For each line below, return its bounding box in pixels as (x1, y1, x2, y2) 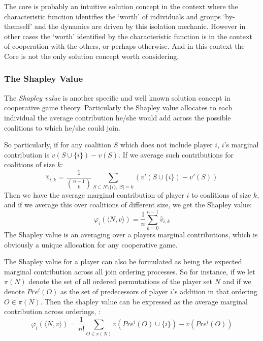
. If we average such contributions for (118, 149, 234, 160)
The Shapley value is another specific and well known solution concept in (4, 92, 231, 103)
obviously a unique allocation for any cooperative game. (4, 239, 178, 250)
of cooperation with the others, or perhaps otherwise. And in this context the (4, 41, 245, 51)
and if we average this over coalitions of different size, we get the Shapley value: (4, 199, 252, 210)
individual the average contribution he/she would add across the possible (4, 112, 231, 122)
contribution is (4, 149, 50, 160)
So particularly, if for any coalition (4, 139, 111, 150)
